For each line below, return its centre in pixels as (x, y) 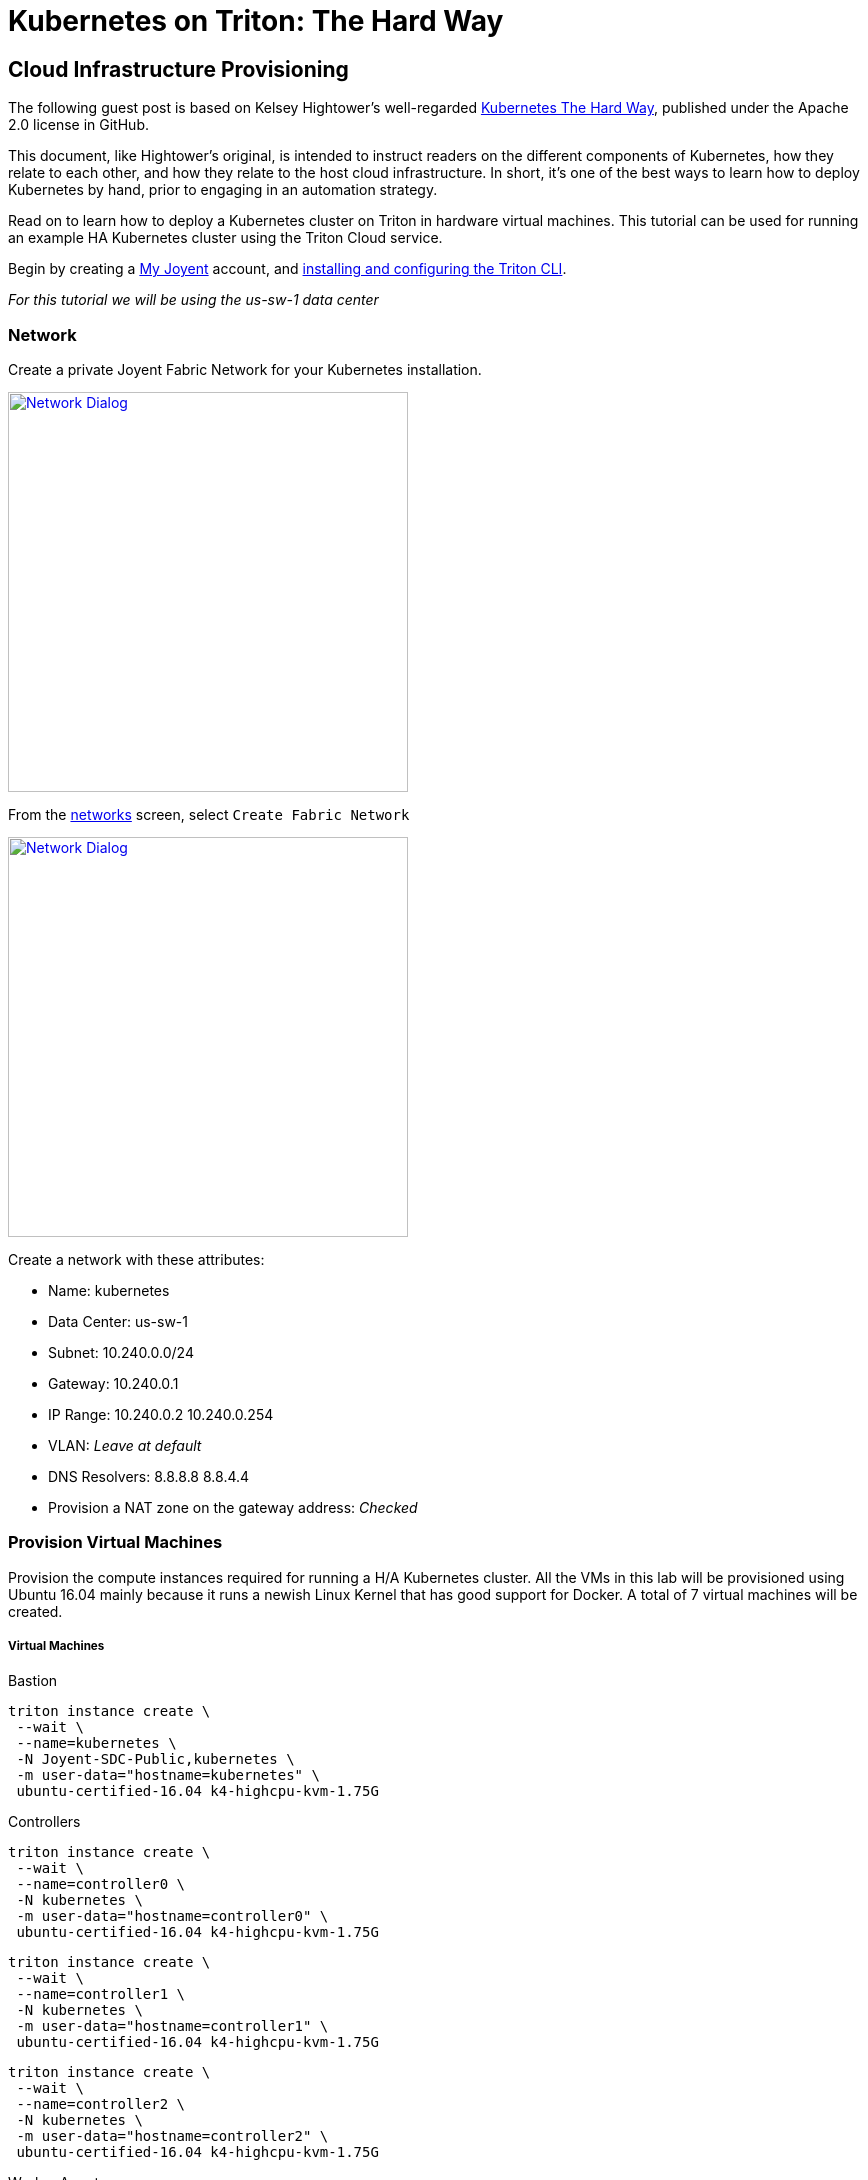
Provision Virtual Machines (115, 1542)
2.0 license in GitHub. (78, 125)
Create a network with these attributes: (136, 1259)
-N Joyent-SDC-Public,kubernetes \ (155, 1759)
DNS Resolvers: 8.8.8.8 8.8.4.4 (149, 1476)
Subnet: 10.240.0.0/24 (121, 1352)
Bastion (33, 1681)
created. (35, 1611)
